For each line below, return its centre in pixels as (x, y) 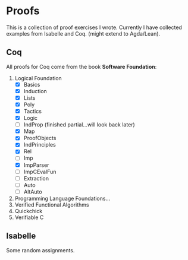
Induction (35, 91)
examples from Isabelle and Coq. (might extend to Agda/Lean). (83, 33)
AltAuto (33, 192)
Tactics (32, 111)
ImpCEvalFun (40, 172)
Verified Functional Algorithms (52, 204)
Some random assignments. (40, 250)
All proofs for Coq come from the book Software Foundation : (82, 66)
